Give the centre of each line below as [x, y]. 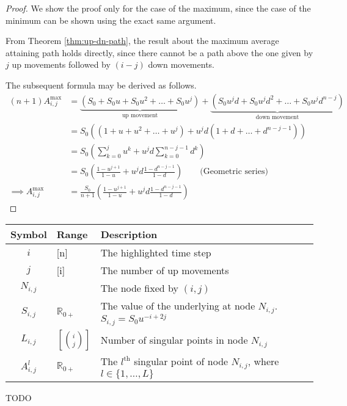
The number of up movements [165, 270]
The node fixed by [139, 288]
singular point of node [181, 361]
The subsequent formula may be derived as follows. [101, 85]
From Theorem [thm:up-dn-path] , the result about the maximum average [142, 41]
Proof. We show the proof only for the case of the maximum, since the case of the [158, 8]
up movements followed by [61, 64]
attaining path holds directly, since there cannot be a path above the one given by [159, 52]
